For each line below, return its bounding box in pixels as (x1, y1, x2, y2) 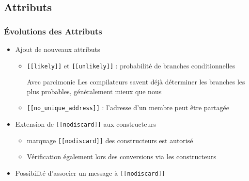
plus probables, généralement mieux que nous (27, 86, 162, 96)
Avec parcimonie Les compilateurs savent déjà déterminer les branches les (27, 77, 245, 87)
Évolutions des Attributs (4, 25, 102, 37)
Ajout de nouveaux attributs (15, 44, 100, 54)
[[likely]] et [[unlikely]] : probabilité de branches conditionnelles (27, 60, 235, 70)
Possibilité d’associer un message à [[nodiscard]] (15, 168, 165, 178)
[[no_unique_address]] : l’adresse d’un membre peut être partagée (27, 102, 230, 113)
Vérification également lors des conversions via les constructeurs (27, 151, 216, 162)
